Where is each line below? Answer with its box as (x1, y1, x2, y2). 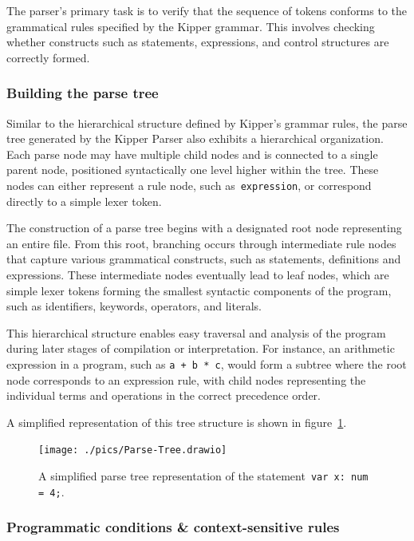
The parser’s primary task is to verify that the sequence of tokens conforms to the (6, 2, 408, 18)
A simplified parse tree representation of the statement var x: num (38, 468, 369, 484)
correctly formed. (6, 49, 90, 65)
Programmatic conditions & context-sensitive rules (6, 517, 340, 537)
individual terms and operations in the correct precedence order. (6, 387, 321, 404)
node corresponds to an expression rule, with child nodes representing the (6, 371, 366, 388)
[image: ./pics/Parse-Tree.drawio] (38, 444, 227, 456)
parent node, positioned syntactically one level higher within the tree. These (6, 161, 379, 178)
